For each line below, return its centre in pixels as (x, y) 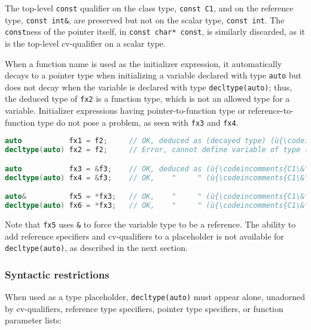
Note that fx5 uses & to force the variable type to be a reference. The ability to (150, 224)
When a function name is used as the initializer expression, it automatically (144, 63)
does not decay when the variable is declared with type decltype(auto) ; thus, (149, 87)
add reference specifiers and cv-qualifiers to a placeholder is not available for (144, 236)
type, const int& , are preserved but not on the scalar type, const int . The (145, 19)
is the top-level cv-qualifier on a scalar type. (85, 43)
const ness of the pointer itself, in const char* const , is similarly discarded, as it (155, 31)
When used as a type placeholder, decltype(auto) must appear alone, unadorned (155, 297)
